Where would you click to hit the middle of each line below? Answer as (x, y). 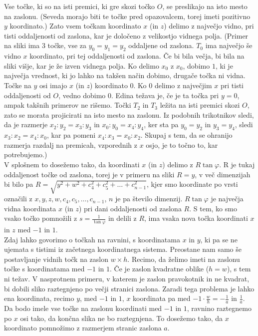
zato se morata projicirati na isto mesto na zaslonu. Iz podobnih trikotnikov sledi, (129, 114)
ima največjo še (229, 45)
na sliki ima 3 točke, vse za (45, 45)
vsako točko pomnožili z (41, 218)
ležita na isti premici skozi (200, 105)
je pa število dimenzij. (149, 199)
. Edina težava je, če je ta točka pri (165, 95)
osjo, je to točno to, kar (182, 144)
